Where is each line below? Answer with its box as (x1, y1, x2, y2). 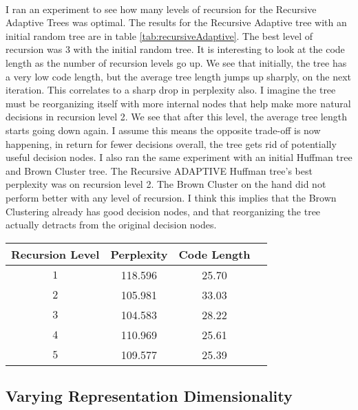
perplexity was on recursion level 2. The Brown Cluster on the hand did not (6, 177, 326, 191)
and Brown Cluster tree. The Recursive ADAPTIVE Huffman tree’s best (6, 163, 313, 177)
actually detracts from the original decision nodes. (6, 217, 217, 232)
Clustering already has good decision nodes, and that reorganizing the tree (6, 204, 321, 218)
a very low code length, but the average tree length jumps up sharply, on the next (6, 69, 351, 83)
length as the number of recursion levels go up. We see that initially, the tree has (6, 55, 347, 69)
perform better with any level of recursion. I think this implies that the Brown (6, 190, 337, 204)
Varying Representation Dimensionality (6, 385, 293, 407)
